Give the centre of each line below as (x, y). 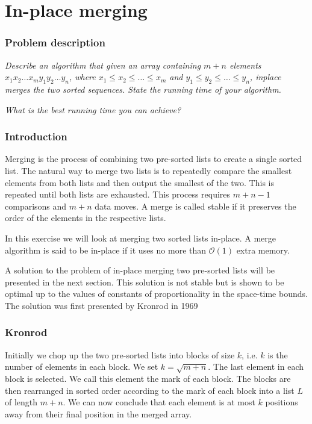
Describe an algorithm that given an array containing (103, 65)
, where (82, 77)
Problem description (55, 42)
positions (282, 402)
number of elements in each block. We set (82, 366)
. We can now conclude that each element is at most (159, 402)
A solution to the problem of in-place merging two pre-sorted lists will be (140, 270)
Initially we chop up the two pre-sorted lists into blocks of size (120, 354)
